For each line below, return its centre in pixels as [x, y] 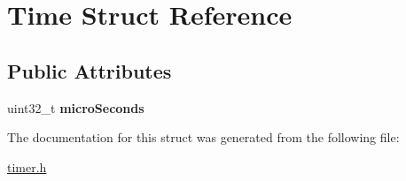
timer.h [27, 166]
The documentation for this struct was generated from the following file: [203, 137]
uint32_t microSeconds [76, 107]
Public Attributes [90, 70]
